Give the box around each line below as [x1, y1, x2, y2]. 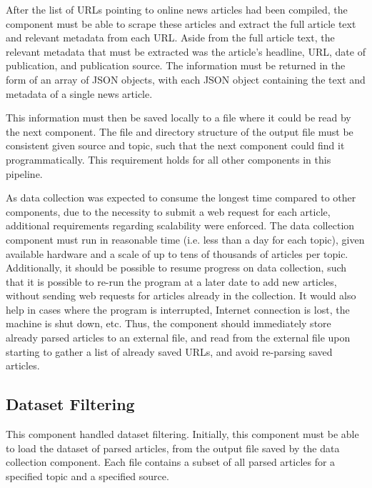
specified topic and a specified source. [6, 468, 169, 483]
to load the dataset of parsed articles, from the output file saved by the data [6, 440, 340, 455]
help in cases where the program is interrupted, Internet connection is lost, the [6, 302, 350, 317]
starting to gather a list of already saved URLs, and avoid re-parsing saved [6, 344, 333, 359]
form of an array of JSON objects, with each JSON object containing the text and [6, 71, 366, 86]
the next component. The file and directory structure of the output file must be [6, 124, 353, 139]
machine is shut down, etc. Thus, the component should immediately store [6, 316, 331, 331]
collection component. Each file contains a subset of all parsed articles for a [6, 454, 336, 469]
